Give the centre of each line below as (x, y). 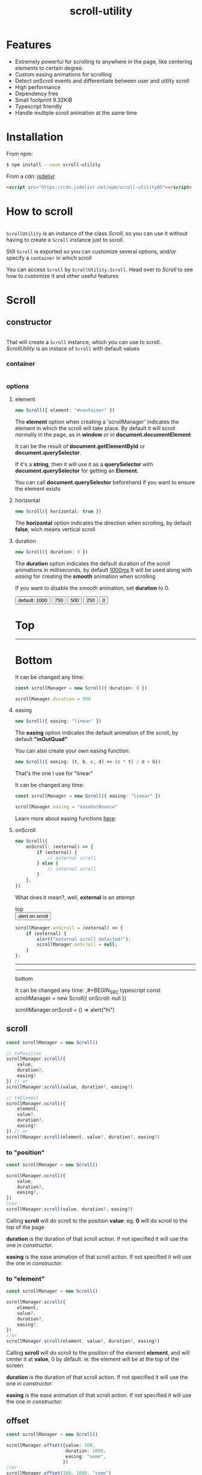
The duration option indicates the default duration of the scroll (92, 563)
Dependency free (37, 93)
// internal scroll (72, 869)
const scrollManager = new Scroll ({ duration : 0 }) (81, 688)
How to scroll (40, 211)
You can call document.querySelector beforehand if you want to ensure (105, 482)
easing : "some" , (86, 1456)
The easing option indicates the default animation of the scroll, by (96, 733)
